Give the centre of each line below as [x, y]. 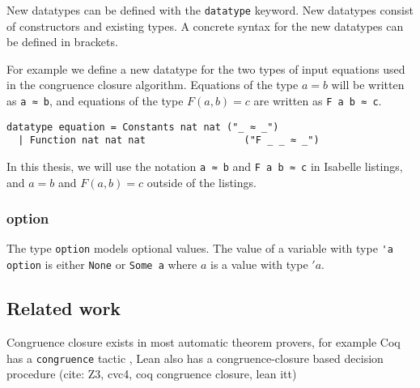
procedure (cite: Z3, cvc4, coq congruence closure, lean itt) [152, 374]
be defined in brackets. [62, 42]
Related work [64, 308]
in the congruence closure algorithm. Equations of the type [153, 85]
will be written [368, 85]
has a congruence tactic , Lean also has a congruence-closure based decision [195, 358]
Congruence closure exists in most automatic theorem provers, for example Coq [204, 341]
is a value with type [259, 264]
